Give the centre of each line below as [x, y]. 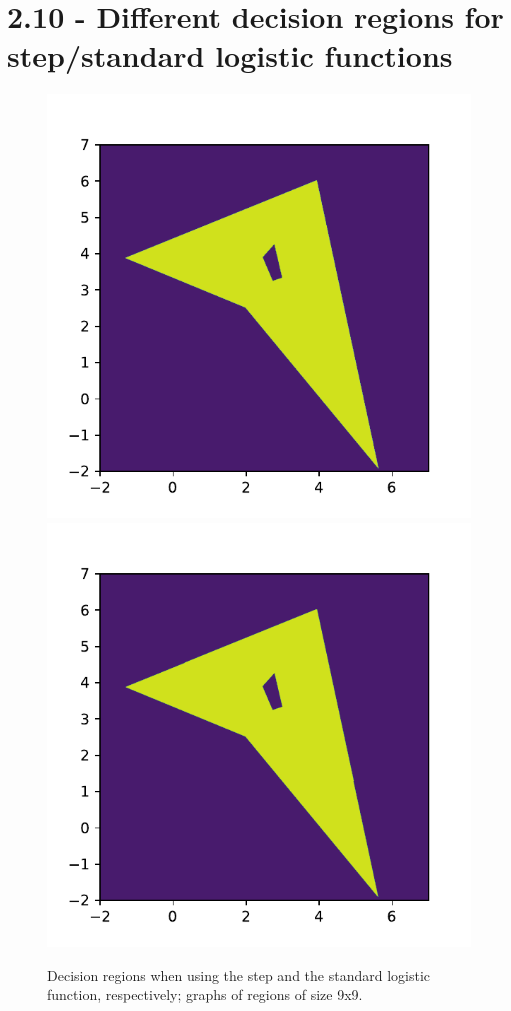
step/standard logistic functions [230, 55]
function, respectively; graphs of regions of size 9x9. [205, 994]
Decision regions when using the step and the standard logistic [239, 974]
